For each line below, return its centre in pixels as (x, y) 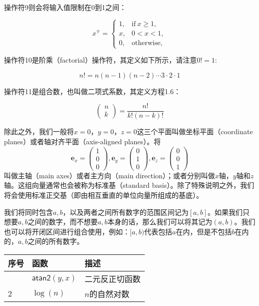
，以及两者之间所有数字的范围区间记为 (126, 212)
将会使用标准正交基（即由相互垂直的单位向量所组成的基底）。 (104, 195)
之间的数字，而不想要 (63, 222)
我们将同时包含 (28, 212)
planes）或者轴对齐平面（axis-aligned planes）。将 (83, 141)
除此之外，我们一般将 (39, 131)
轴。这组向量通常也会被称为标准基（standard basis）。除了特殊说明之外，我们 (129, 185)
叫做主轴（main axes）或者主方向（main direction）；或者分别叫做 (110, 175)
